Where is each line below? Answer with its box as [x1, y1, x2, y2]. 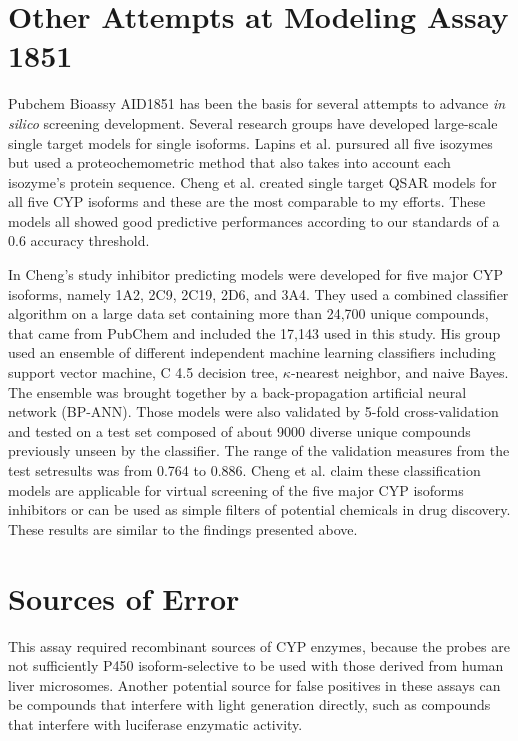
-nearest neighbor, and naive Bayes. [290, 362, 509, 383]
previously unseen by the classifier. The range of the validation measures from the [8, 440, 510, 461]
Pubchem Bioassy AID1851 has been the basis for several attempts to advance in [8, 93, 506, 114]
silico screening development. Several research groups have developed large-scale [8, 112, 498, 133]
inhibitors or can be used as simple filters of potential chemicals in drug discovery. [8, 499, 511, 520]
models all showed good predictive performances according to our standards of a [8, 210, 500, 231]
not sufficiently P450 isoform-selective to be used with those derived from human [8, 655, 504, 676]
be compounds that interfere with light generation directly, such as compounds [8, 694, 491, 715]
